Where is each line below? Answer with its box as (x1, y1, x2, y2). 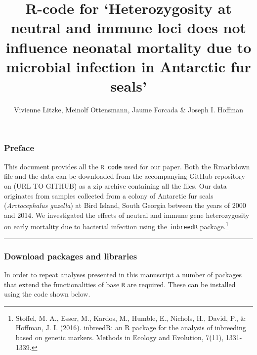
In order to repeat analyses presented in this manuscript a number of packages (4, 269, 242, 279)
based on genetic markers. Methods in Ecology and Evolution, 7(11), (15, 332, 224, 342)
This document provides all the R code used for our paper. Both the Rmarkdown (4, 161, 250, 171)
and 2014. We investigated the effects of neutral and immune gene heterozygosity (4, 209, 250, 220)
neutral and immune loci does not (10, 17, 247, 38)
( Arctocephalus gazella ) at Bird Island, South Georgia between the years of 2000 (4, 200, 246, 210)
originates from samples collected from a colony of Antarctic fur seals (4, 190, 214, 201)
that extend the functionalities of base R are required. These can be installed (4, 279, 236, 289)
